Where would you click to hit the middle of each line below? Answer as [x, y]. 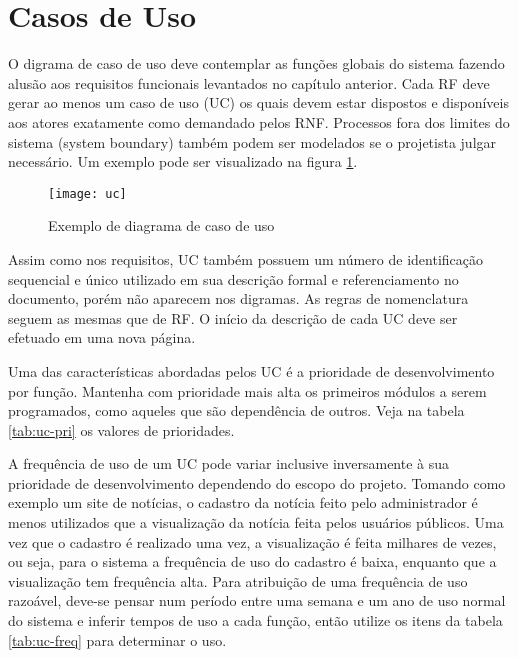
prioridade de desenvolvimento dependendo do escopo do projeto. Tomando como [257, 482]
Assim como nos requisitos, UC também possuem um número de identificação [245, 258]
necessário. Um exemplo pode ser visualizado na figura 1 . [183, 161]
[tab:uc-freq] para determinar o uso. [117, 639]
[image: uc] [87, 193]
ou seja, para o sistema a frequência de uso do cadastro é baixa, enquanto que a [252, 561]
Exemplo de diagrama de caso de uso [161, 225]
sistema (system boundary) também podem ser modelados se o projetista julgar [252, 141]
